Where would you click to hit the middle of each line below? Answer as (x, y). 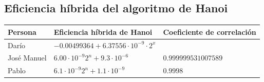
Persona (22, 32)
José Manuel (27, 58)
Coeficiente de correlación (210, 32)
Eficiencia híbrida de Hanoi (103, 32)
